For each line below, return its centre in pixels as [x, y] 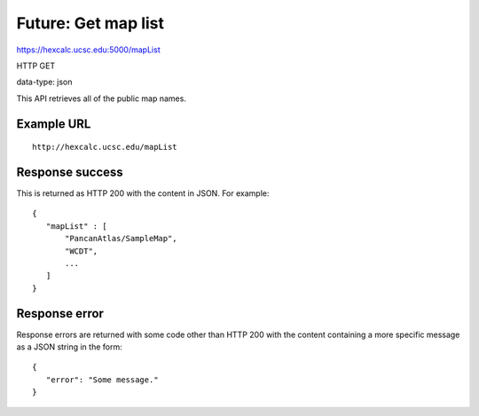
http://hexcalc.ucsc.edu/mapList [105, 147]
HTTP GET [36, 66]
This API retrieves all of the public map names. [101, 98]
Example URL [54, 124]
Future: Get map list [90, 23]
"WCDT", [82, 251]
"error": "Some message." [102, 380]
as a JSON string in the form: [70, 347]
